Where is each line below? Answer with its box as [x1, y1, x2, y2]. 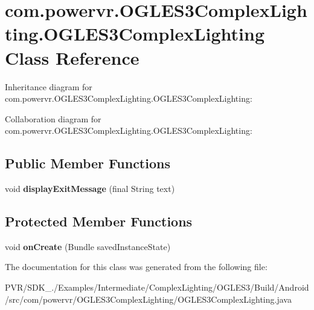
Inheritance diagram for [5, 80, 92, 93]
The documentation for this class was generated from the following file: [5, 260, 268, 273]
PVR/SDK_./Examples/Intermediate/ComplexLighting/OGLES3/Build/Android [5, 281, 309, 294]
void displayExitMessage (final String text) [5, 182, 175, 195]
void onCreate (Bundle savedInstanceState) [5, 240, 171, 252]
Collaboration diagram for [5, 112, 101, 125]
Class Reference [5, 45, 139, 70]
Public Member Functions [5, 154, 170, 173]
